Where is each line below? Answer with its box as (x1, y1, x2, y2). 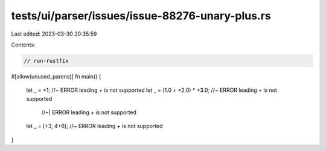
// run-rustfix (24, 57, 69, 64)
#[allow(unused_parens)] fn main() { (11, 72, 102, 80)
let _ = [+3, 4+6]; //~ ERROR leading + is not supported (26, 123, 163, 130)
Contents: (11, 41, 36, 48)
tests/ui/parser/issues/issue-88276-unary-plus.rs (11, 9, 271, 22)
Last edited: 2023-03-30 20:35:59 (11, 30, 97, 37)
